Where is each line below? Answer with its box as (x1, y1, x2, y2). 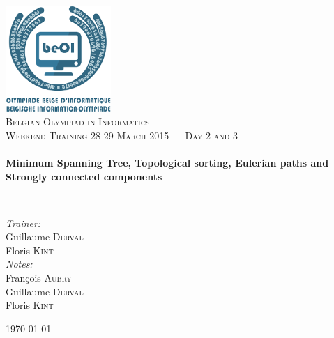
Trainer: (6, 215, 41, 230)
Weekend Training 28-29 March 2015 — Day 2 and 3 (6, 128, 238, 142)
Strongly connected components (6, 169, 162, 183)
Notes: (6, 256, 33, 271)
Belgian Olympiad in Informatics (6, 114, 150, 129)
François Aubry (6, 270, 72, 285)
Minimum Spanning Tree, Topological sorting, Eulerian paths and (6, 155, 329, 169)
